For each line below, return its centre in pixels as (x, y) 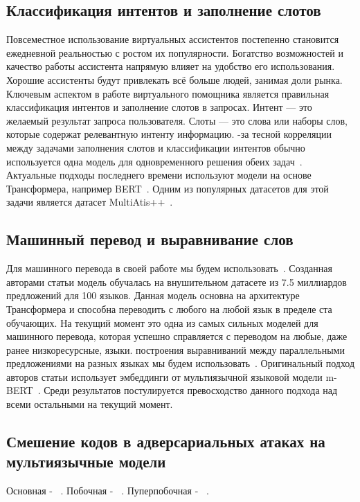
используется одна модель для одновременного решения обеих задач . (154, 161)
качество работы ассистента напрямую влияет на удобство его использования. (171, 66)
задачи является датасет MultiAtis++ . (90, 202)
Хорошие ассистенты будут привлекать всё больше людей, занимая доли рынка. (174, 79)
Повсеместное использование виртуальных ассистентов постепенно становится (173, 39)
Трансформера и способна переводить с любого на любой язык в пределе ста (169, 308)
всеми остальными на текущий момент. (90, 404)
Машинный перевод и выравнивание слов (150, 239)
